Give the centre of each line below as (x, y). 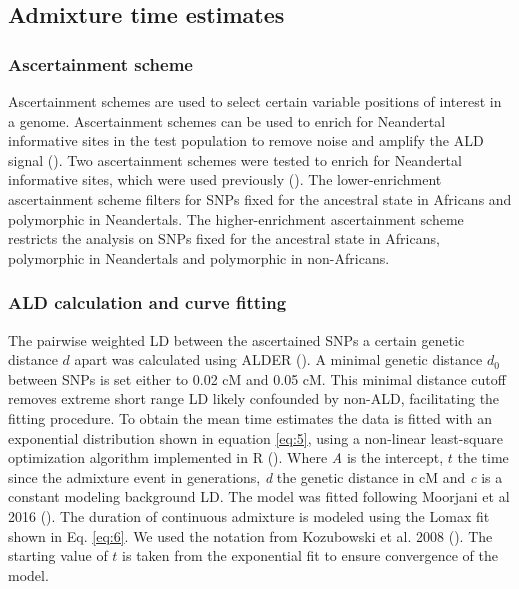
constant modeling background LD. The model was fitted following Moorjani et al (259, 496)
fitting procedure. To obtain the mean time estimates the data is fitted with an (250, 417)
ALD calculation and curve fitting (147, 302)
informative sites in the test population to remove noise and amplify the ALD (246, 140)
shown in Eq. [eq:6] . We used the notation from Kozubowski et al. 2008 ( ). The (250, 535)
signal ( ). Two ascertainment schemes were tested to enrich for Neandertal (235, 159)
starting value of (58, 555)
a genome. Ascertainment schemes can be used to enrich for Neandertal (227, 120)
